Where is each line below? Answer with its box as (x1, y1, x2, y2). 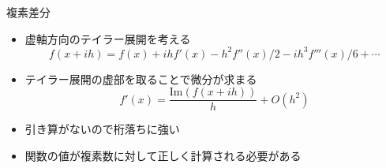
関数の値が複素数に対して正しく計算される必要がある (24, 147, 302, 163)
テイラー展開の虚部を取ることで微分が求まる (24, 70, 257, 87)
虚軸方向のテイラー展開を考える (24, 30, 191, 47)
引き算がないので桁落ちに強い (24, 121, 180, 137)
